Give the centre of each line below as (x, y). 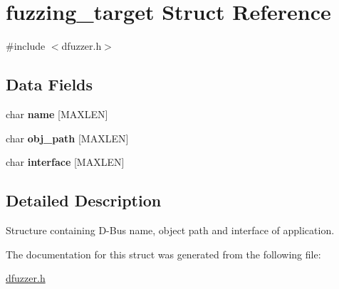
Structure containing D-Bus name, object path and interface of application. (170, 230)
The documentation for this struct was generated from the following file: (163, 254)
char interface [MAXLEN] (65, 162)
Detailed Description (84, 200)
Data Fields (49, 84)
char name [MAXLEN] (57, 114)
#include (26, 46)
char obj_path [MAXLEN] (67, 138)
